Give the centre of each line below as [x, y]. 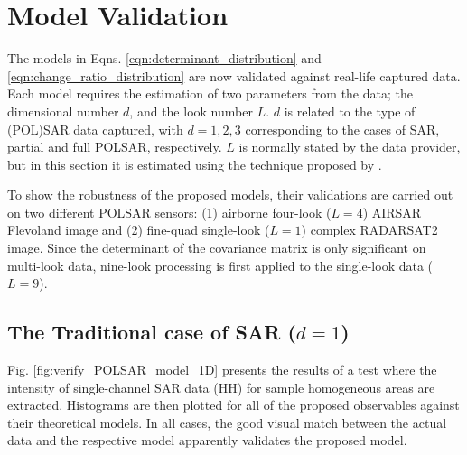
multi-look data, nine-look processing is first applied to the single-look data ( [220, 265]
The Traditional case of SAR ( [152, 332]
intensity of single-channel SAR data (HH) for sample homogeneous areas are [221, 387]
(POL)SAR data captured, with [95, 129]
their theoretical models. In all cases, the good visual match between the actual [227, 422]
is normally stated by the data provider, [350, 147]
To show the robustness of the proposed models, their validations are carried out [230, 195]
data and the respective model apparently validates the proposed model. [207, 440]
